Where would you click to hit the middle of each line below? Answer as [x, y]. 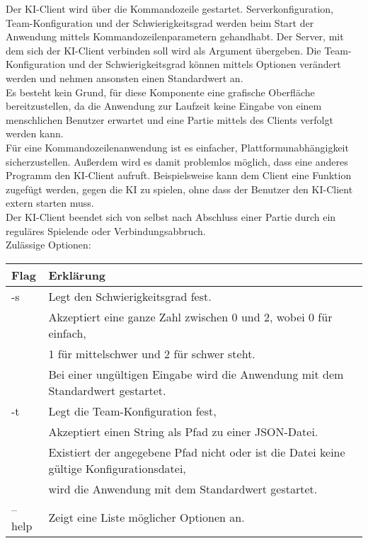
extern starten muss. [50, 203]
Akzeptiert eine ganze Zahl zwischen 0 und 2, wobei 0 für [190, 316]
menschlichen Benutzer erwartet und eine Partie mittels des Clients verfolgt [169, 119]
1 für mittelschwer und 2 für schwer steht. [152, 353]
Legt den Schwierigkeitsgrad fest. [130, 296]
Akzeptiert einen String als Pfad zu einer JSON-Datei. [183, 431]
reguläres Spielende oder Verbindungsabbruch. [106, 230]
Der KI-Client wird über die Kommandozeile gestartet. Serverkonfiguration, [169, 8]
